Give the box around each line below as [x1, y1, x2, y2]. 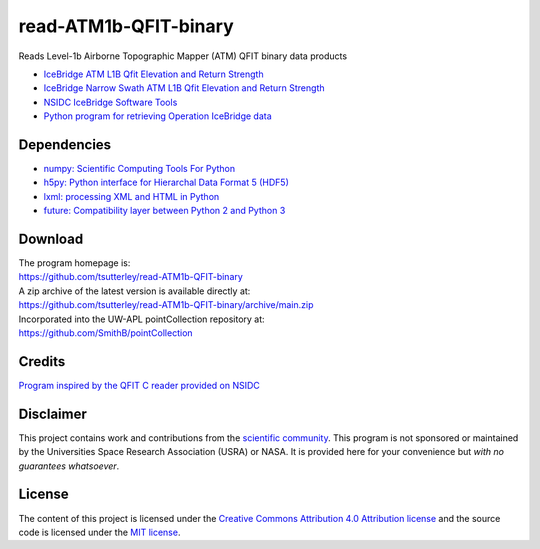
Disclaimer [18, 405, 87, 422]
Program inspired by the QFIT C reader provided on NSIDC [18, 379, 260, 391]
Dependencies [18, 136, 112, 153]
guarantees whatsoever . [18, 460, 120, 472]
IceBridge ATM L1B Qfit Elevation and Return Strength [43, 68, 264, 80]
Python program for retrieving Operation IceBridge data [43, 110, 272, 122]
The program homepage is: [18, 257, 131, 269]
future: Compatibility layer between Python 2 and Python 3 [43, 205, 286, 217]
